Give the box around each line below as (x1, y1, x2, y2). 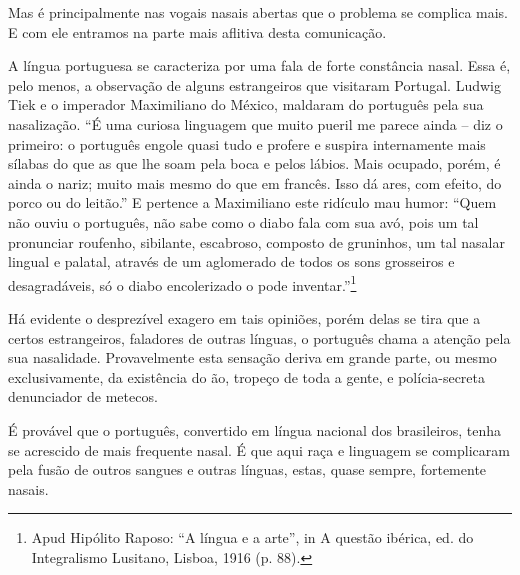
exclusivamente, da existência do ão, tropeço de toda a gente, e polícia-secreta (8, 366, 486, 387)
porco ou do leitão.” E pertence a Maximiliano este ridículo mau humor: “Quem (8, 192, 497, 213)
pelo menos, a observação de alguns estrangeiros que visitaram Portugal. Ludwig (8, 74, 501, 95)
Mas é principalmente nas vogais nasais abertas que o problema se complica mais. (8, 2, 509, 22)
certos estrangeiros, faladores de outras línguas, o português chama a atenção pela (8, 327, 511, 348)
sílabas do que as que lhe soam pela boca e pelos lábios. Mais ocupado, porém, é (8, 153, 501, 174)
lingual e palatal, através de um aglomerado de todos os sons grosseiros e (8, 251, 455, 272)
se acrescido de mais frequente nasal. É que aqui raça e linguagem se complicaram (8, 439, 510, 460)
